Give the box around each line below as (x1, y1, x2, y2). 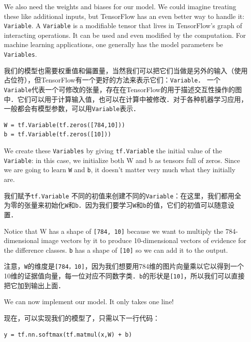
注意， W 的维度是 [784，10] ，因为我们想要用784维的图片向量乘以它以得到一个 (4, 261, 244, 271)
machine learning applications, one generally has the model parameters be (4, 39, 223, 49)
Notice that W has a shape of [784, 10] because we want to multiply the (4, 226, 223, 236)
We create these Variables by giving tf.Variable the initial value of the (4, 146, 222, 156)
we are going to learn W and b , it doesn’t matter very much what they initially (4, 164, 236, 175)
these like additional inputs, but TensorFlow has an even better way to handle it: (4, 11, 245, 21)
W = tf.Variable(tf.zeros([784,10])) (4, 121, 125, 129)
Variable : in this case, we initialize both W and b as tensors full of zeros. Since (4, 155, 240, 165)
